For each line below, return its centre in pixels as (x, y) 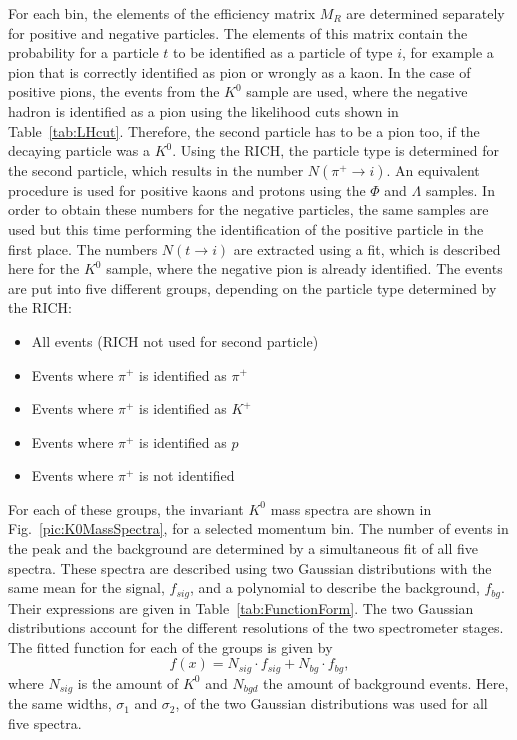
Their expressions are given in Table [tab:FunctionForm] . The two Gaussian (241, 607)
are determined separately (425, 13)
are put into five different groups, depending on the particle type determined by (252, 287)
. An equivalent (433, 169)
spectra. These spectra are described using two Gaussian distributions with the (250, 567)
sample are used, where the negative (357, 91)
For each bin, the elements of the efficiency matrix (162, 13)
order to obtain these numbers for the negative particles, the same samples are (248, 209)
